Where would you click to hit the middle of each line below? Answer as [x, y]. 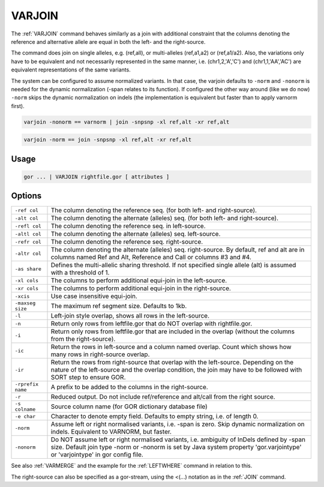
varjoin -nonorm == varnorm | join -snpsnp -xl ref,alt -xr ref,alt [127, 122]
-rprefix [27, 384]
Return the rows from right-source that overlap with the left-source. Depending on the [172, 362]
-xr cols [27, 288]
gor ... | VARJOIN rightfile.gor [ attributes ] [97, 177]
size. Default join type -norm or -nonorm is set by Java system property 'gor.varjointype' [176, 447]
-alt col [27, 218]
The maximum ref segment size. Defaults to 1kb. [119, 306]
